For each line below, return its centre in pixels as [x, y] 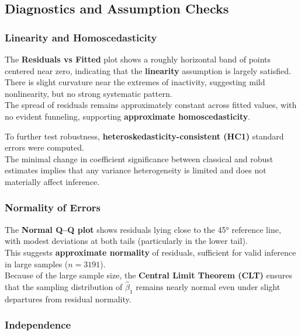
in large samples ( [37, 264]
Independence [38, 325]
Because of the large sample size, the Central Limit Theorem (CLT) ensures [149, 275]
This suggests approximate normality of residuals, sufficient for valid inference [150, 252]
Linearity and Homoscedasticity [81, 37]
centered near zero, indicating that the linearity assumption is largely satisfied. [148, 70]
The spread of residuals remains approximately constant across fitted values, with [151, 105]
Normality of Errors [53, 207]
